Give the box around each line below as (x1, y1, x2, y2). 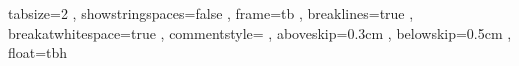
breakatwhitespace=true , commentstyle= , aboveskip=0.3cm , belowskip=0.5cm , (8, 22, 512, 43)
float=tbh (8, 42, 68, 63)
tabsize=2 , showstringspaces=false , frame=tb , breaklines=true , (8, 3, 414, 23)
